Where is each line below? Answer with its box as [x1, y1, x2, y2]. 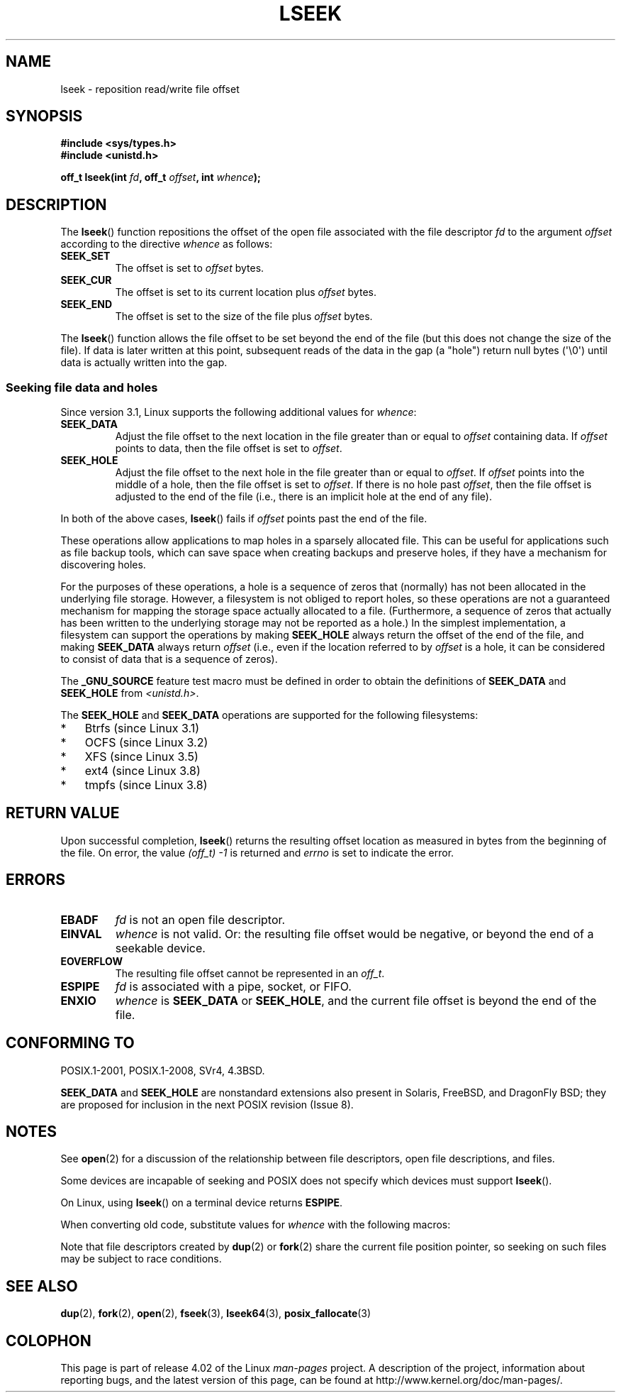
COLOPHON [6, 1331, 91, 1350]
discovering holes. [60, 558, 146, 571]
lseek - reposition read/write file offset [60, 82, 240, 95]
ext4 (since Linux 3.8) [84, 764, 201, 778]
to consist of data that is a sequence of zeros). [60, 653, 278, 666]
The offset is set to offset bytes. [115, 262, 264, 275]
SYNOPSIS [6, 107, 83, 126]
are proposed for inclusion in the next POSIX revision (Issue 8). [60, 1098, 354, 1111]
